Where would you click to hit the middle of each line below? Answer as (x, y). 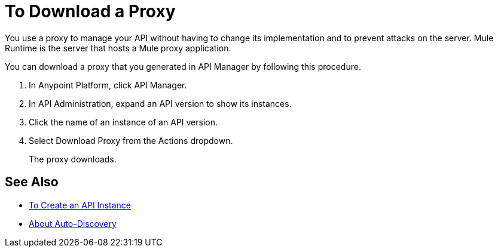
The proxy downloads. (73, 159)
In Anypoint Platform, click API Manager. (108, 85)
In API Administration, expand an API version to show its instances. (160, 103)
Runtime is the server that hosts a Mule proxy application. (118, 48)
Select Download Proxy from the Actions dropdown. (131, 140)
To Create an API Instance (80, 205)
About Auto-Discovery (73, 223)
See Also (32, 182)
